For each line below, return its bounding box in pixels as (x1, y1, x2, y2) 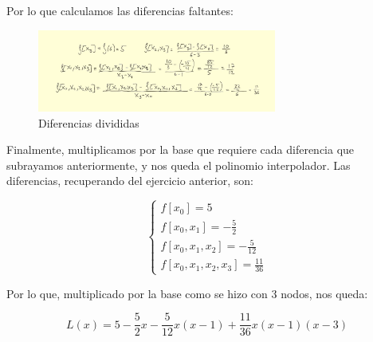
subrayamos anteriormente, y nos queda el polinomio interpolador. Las (6, 156, 351, 173)
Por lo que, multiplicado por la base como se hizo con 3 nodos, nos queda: (6, 285, 368, 301)
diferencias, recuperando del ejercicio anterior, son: (6, 172, 253, 189)
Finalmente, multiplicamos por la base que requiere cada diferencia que (6, 141, 355, 158)
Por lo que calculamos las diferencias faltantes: (6, 2, 234, 18)
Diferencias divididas (38, 114, 139, 131)
